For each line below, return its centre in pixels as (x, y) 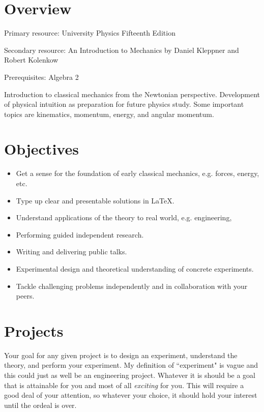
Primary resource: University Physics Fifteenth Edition (90, 33)
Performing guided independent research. (80, 234)
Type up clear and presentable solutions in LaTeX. (95, 200)
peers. (25, 296)
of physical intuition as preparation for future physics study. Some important (124, 104)
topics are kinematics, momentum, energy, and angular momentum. (109, 114)
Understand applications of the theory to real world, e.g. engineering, (124, 217)
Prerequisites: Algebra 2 (41, 77)
